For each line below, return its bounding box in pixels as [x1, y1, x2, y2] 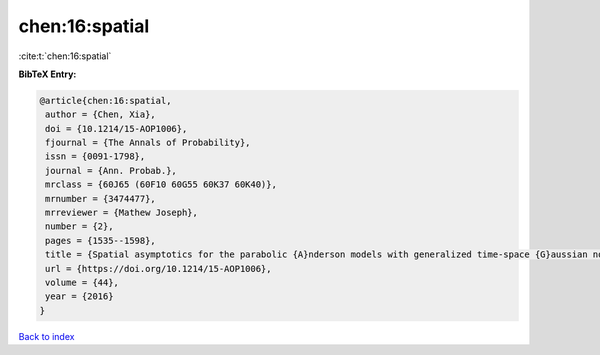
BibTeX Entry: [18, 68, 77, 80]
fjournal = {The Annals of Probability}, [45, 137, 251, 149]
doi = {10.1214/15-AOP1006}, [45, 123, 188, 134]
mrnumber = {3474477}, [45, 193, 157, 204]
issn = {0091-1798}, [45, 151, 146, 162]
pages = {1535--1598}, [45, 235, 157, 246]
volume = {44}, [45, 277, 120, 288]
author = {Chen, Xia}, [45, 109, 157, 120]
